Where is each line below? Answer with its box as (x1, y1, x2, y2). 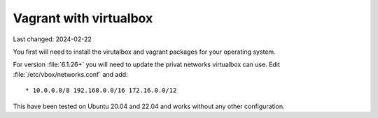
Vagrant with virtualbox (13, 10, 153, 26)
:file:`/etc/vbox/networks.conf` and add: (13, 70, 129, 78)
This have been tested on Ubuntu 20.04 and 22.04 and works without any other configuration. (13, 102, 285, 110)
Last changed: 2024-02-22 (13, 35, 92, 43)
